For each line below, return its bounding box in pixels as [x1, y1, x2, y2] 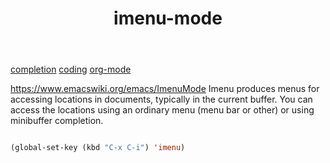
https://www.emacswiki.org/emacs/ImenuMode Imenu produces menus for [10, 83, 320, 95]
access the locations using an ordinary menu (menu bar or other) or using [10, 104, 315, 116]
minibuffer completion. [10, 115, 104, 127]
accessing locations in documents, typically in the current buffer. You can [10, 93, 313, 106]
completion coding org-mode [10, 63, 132, 76]
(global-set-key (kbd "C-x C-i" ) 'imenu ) [10, 143, 186, 153]
